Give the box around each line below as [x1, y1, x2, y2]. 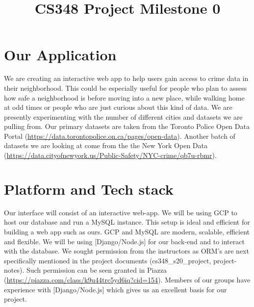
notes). [4, 265, 25, 275]
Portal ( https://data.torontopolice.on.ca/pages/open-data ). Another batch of [4, 130, 235, 141]
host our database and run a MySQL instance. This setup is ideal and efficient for [4, 217, 250, 227]
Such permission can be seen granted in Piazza [26, 265, 167, 275]
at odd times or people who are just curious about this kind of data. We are [4, 102, 232, 112]
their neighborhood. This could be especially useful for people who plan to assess [4, 82, 247, 93]
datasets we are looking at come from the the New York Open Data [4, 140, 207, 151]
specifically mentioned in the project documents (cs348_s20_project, [4, 255, 211, 265]
